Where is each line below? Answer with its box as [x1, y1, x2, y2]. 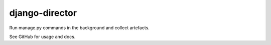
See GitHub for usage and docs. [9, 34, 76, 40]
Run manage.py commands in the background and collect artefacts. [9, 25, 150, 31]
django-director [9, 7, 77, 18]
